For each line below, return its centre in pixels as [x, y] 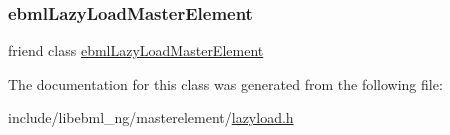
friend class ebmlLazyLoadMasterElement [136, 50]
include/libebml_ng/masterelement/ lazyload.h [151, 117]
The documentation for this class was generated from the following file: [225, 83]
